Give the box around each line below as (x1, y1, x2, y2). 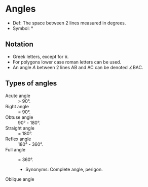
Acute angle (5, 92, 30, 99)
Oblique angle (5, 176, 34, 182)
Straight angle (5, 125, 34, 131)
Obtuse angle (5, 114, 33, 120)
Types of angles (5, 79, 57, 88)
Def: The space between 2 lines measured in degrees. (12, 20, 126, 26)
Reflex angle (5, 136, 31, 142)
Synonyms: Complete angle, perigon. (25, 166, 103, 172)
